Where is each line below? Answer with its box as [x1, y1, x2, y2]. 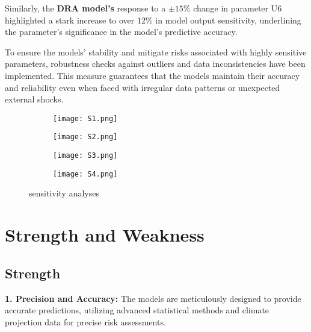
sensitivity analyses [29, 187, 99, 199]
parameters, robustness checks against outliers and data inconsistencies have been [5, 57, 306, 70]
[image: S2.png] [53, 133, 118, 142]
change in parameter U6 [193, 2, 282, 14]
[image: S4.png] [53, 169, 118, 178]
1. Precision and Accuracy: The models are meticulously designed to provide [5, 292, 301, 304]
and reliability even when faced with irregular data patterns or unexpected [5, 81, 280, 93]
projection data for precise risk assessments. [5, 315, 166, 328]
